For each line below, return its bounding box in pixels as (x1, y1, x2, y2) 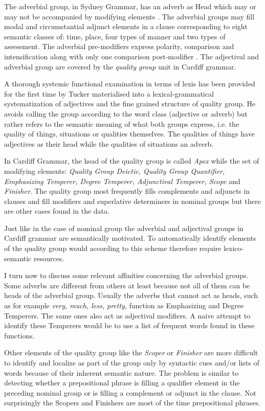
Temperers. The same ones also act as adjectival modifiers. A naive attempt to (4, 310, 251, 321)
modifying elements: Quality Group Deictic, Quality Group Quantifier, (4, 165, 225, 176)
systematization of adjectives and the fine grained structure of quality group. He (4, 98, 256, 109)
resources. (34, 253, 64, 263)
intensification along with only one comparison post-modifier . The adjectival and (4, 51, 259, 61)
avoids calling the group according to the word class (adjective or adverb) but (4, 108, 248, 119)
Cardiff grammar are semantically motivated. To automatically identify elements (4, 233, 256, 243)
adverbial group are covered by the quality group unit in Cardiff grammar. (4, 61, 236, 72)
